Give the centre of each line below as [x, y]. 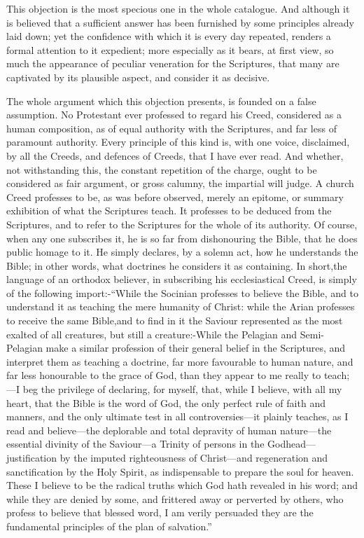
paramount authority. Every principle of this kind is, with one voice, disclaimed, [178, 142]
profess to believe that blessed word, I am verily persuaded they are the [160, 512]
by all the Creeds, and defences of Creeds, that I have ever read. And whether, [175, 155]
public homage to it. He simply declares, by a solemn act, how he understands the [182, 252]
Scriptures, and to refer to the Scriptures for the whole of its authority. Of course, [182, 224]
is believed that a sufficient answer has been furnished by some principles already [180, 22]
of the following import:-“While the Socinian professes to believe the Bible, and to [182, 292]
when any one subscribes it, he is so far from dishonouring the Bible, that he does [182, 238]
